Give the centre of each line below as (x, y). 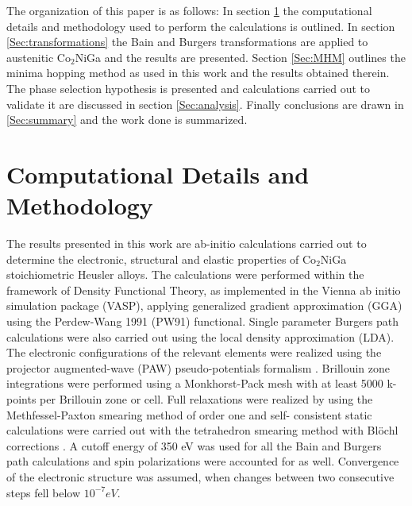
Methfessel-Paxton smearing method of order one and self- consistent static (189, 414)
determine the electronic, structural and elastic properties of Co (162, 259)
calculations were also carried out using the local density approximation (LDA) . (200, 336)
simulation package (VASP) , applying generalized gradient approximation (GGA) (204, 305)
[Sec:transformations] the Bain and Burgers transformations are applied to (187, 42)
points (21, 399)
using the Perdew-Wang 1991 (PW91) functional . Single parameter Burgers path (203, 321)
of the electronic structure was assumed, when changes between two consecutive (200, 476)
